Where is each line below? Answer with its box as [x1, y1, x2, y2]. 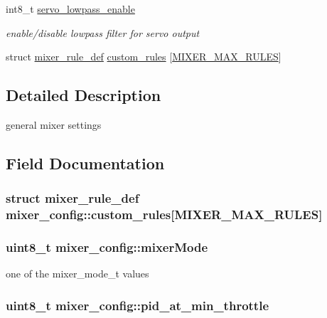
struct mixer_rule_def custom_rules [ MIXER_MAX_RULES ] [6, 49, 282, 64]
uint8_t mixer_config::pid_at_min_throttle [6, 296, 269, 314]
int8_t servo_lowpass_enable [6, 1, 135, 16]
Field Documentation [6, 152, 165, 174]
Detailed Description [6, 84, 161, 106]
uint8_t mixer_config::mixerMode [6, 238, 208, 256]
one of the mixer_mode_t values [6, 266, 149, 281]
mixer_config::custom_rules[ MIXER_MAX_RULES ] [6, 206, 323, 223]
